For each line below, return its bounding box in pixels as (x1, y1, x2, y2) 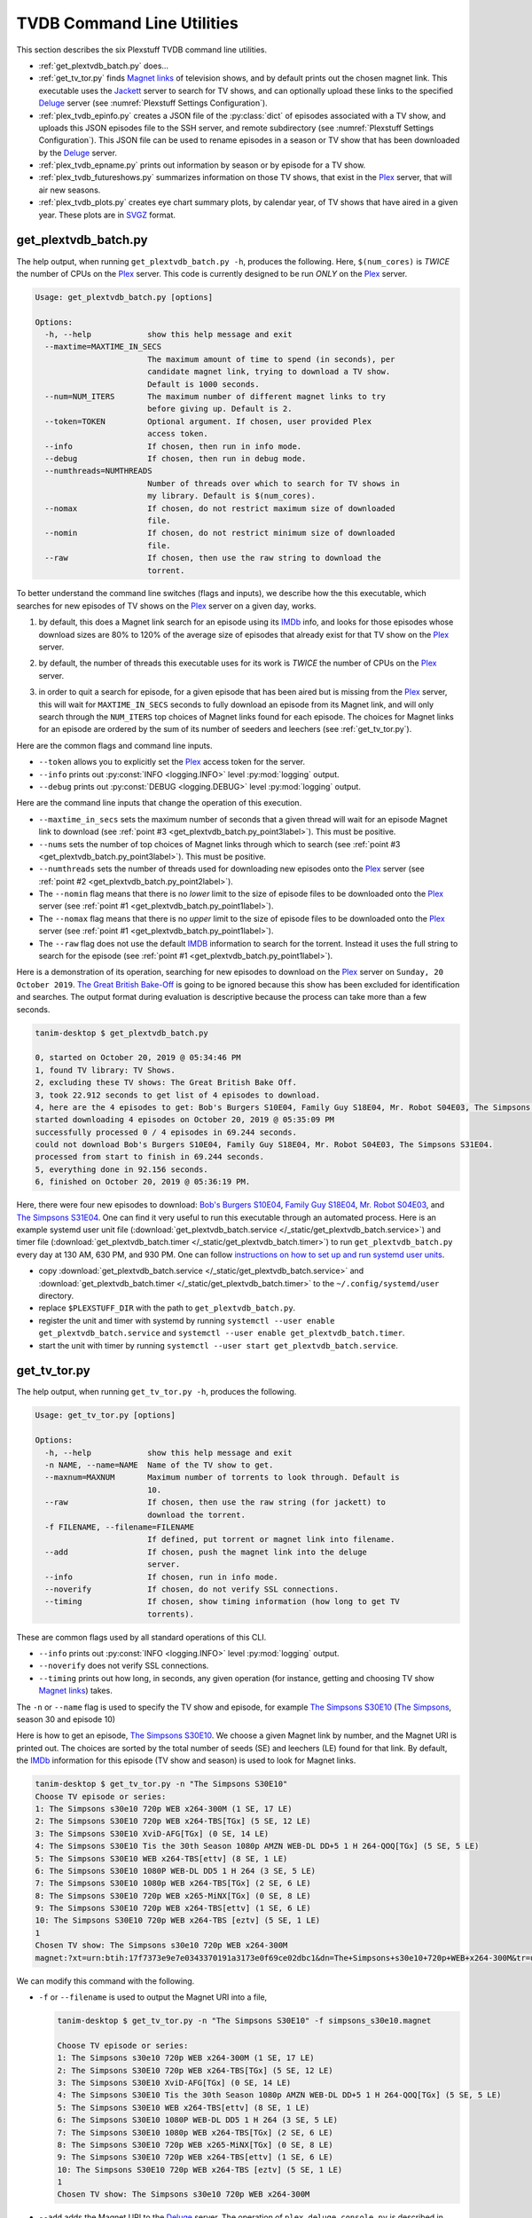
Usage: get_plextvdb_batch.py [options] (35, 292, 213, 302)
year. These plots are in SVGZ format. (38, 209, 176, 220)
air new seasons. (38, 185, 101, 195)
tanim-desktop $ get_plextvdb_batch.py (35, 1027, 208, 1038)
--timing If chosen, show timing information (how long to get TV (44, 1597, 401, 1607)
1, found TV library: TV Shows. (35, 1065, 176, 1075)
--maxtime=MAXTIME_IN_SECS (44, 342, 162, 352)
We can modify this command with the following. (16, 1975, 195, 1986)
